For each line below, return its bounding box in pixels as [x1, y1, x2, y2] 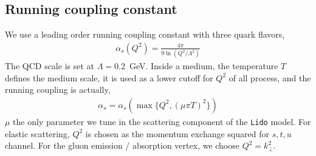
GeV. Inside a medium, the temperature [129, 59, 278, 72]
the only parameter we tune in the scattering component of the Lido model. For [13, 115, 311, 127]
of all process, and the [228, 71, 311, 84]
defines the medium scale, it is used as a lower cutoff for [5, 71, 213, 84]
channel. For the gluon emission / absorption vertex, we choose [5, 139, 239, 152]
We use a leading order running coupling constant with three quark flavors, [5, 28, 285, 41]
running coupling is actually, [5, 83, 111, 96]
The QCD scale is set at [5, 59, 94, 72]
